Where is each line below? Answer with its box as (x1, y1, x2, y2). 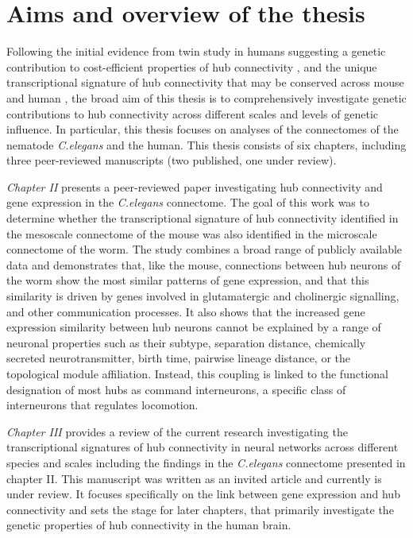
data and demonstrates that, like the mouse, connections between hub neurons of (6, 256, 401, 273)
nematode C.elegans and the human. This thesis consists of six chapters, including (6, 136, 407, 153)
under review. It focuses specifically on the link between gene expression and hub (6, 486, 400, 502)
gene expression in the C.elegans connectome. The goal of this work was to (6, 194, 369, 211)
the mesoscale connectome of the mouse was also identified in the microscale (6, 225, 377, 242)
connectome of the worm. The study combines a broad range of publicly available (6, 241, 403, 257)
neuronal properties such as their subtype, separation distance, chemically (6, 334, 366, 350)
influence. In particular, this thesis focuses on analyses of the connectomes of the (6, 121, 399, 137)
